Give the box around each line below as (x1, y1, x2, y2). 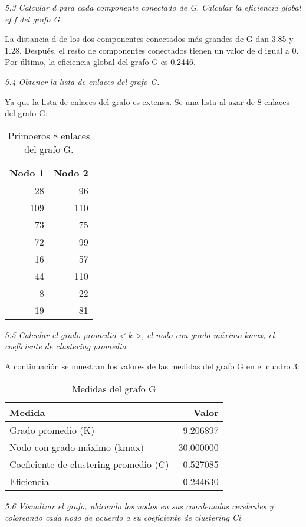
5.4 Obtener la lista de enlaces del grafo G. (5, 75, 160, 87)
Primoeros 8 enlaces (8, 128, 90, 142)
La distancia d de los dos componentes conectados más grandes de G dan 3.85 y (5, 32, 294, 45)
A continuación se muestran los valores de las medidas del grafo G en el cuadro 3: (5, 359, 300, 372)
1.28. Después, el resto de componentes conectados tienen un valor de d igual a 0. (5, 44, 299, 56)
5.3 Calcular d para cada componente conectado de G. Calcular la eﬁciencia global (5, 1, 301, 13)
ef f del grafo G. (5, 12, 62, 25)
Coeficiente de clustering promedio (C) (9, 457, 169, 471)
